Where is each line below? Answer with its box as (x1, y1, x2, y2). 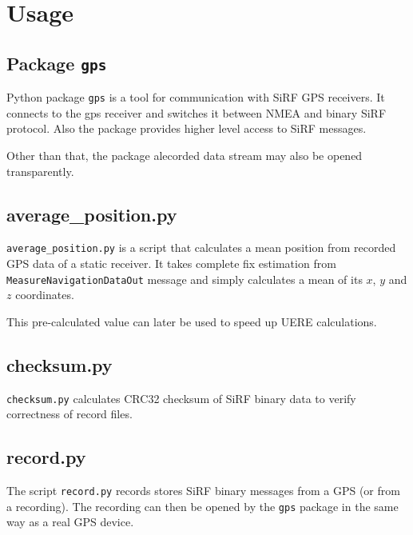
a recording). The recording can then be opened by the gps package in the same (6, 497, 399, 514)
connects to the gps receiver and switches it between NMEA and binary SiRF (6, 104, 387, 121)
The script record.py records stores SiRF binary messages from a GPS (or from (6, 482, 400, 499)
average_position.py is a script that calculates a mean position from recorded (6, 239, 396, 256)
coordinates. (15, 286, 74, 303)
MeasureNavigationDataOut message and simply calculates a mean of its (6, 270, 363, 287)
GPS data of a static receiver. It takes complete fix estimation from (6, 255, 336, 272)
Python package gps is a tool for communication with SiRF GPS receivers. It (6, 89, 385, 106)
